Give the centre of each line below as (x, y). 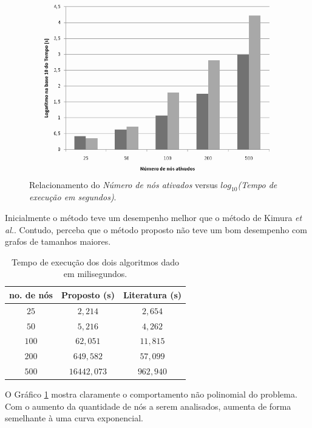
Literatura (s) (152, 294)
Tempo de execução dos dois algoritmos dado (96, 261)
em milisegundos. (95, 274)
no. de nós (31, 294)
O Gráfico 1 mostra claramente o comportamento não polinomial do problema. (151, 394)
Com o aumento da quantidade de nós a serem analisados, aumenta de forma (148, 406)
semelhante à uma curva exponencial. (74, 418)
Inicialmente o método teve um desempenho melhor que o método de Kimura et (154, 217)
